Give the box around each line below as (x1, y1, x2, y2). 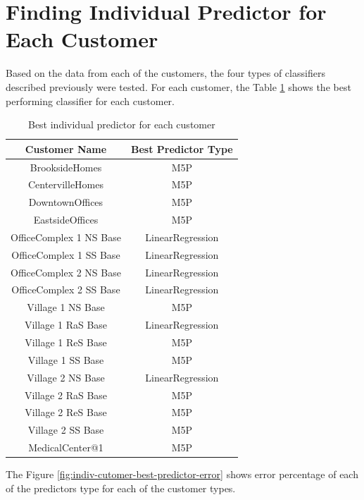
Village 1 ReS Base (25, 334, 107, 349)
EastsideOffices (33, 212, 99, 227)
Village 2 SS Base (27, 422, 104, 437)
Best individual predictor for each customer (27, 117, 215, 132)
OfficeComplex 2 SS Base (11, 282, 120, 297)
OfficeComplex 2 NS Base (11, 264, 121, 279)
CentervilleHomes (27, 177, 103, 192)
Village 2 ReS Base (25, 405, 107, 420)
